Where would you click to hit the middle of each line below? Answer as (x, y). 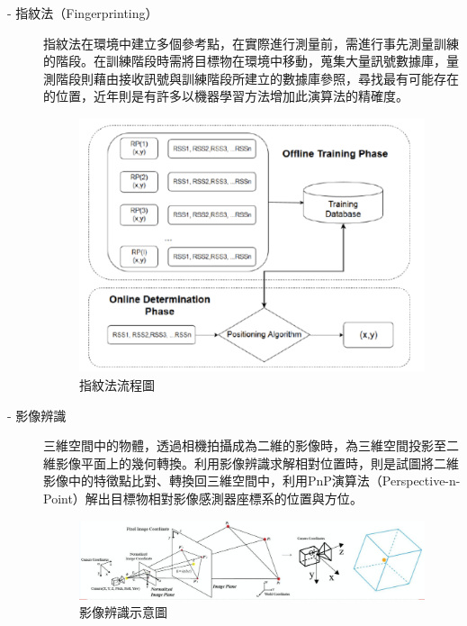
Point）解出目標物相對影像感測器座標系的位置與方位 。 (203, 498)
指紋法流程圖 (117, 385)
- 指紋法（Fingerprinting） (83, 13)
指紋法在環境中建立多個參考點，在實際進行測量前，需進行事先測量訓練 (251, 43)
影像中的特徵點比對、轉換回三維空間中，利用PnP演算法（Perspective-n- (252, 481)
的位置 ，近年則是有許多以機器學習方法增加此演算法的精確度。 (226, 96)
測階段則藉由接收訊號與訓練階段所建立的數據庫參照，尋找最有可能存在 (251, 78)
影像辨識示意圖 (123, 612)
